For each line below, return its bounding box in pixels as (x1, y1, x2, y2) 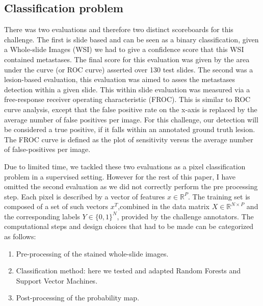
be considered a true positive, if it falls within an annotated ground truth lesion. (4, 124, 255, 135)
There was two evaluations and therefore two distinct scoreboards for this (4, 24, 233, 35)
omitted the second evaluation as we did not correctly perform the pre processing (4, 181, 258, 192)
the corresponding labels (4, 211, 80, 221)
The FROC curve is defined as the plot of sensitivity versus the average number (4, 134, 253, 144)
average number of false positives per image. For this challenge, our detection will (4, 114, 258, 124)
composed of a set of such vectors (4, 201, 109, 212)
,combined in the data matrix (118, 201, 209, 212)
